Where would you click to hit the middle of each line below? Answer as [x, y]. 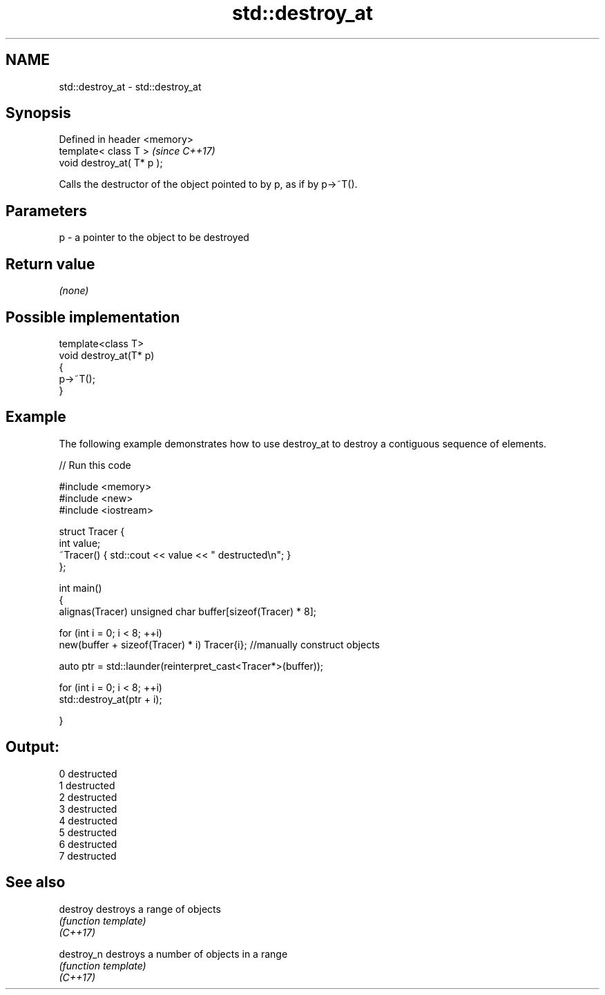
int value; [80, 543]
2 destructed [88, 797]
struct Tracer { [92, 531]
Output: [32, 747]
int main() [80, 588]
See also [36, 882]
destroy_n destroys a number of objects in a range [173, 954]
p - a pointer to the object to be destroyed [154, 238]
